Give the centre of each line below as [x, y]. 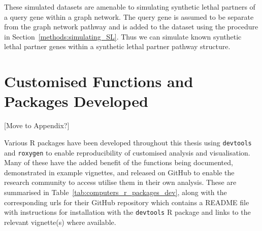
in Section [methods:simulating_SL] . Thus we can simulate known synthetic [123, 36]
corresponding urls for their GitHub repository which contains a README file [127, 202]
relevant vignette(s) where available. [60, 222]
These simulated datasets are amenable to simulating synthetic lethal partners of [130, 7]
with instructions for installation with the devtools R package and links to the [127, 212]
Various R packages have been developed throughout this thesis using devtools [128, 142]
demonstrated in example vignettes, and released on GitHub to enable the [119, 172]
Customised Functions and [99, 81]
